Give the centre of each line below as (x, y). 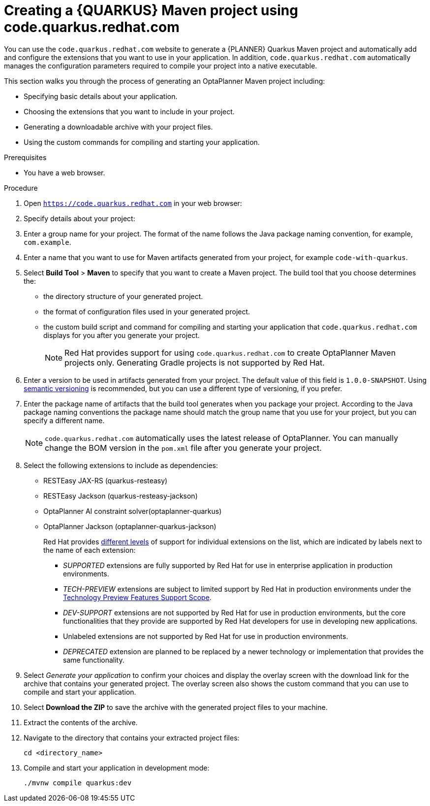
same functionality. (94, 660)
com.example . (47, 242)
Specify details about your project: (79, 218)
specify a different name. (64, 420)
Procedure (21, 188)
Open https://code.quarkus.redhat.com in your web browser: (133, 203)
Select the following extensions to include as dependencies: (121, 465)
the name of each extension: (90, 550)
